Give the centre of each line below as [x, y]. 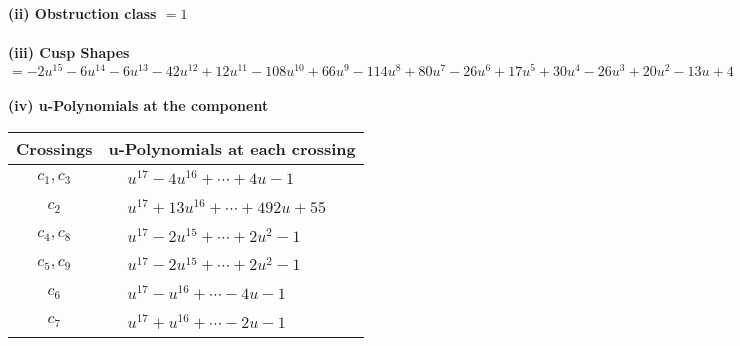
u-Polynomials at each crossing [232, 149]
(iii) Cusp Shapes [69, 52]
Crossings [54, 149]
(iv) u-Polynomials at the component [138, 105]
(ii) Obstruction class [82, 13]
